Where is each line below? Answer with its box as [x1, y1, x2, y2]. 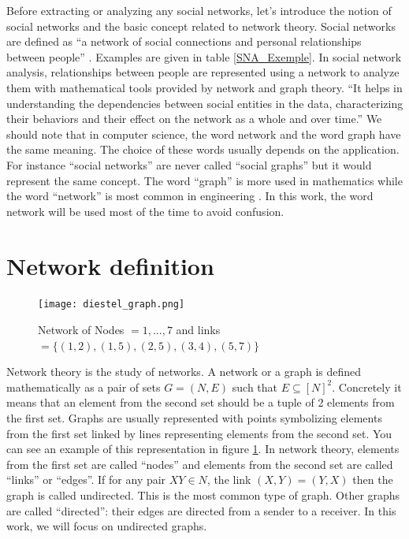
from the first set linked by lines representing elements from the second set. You [6, 425, 392, 441]
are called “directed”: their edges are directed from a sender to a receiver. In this [6, 502, 396, 519]
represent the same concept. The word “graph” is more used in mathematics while [6, 172, 403, 188]
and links [176, 322, 221, 338]
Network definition [6, 249, 214, 281]
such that [232, 378, 278, 395]
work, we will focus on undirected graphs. [6, 518, 207, 534]
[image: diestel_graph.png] [38, 299, 185, 310]
